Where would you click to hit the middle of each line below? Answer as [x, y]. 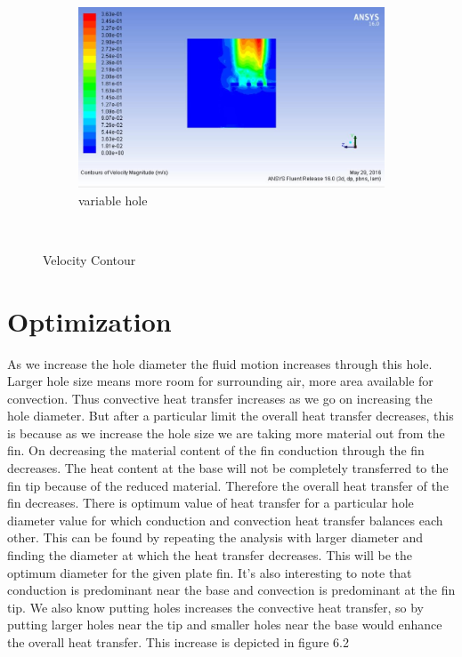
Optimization [89, 320]
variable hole [113, 200]
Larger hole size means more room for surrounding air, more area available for [220, 381]
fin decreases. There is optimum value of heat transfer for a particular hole [211, 503]
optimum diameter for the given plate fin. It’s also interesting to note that [210, 572]
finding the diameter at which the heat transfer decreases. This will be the [210, 555]
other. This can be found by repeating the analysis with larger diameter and [215, 537]
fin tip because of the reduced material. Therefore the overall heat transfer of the [228, 485]
